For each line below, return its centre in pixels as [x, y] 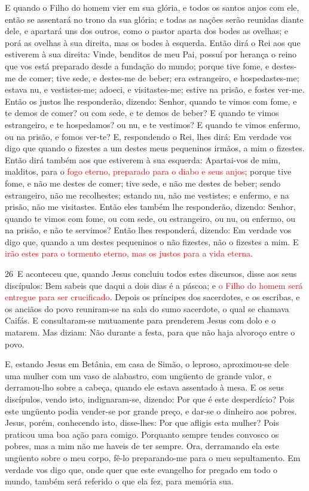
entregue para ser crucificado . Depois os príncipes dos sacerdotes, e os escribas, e [152, 297]
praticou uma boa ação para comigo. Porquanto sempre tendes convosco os [142, 434]
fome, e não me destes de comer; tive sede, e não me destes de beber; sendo [143, 183]
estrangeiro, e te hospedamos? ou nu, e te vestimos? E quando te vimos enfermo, [153, 124]
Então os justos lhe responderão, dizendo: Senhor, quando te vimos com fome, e [151, 101]
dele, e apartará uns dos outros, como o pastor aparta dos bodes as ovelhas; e [147, 31]
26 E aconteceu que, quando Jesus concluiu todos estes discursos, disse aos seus [151, 274]
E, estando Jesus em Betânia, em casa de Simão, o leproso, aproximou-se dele [147, 364]
